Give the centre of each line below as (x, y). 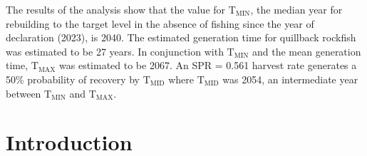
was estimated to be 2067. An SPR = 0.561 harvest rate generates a (208, 65)
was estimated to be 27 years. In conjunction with (115, 51)
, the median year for (296, 9)
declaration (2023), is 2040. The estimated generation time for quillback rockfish (181, 37)
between (24, 93)
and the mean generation (307, 51)
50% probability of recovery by (73, 79)
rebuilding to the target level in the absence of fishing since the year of (160, 23)
